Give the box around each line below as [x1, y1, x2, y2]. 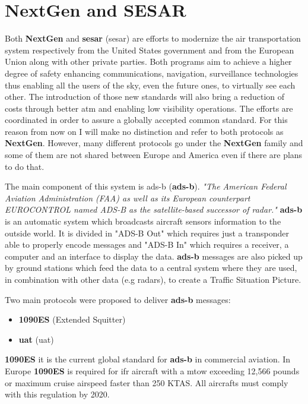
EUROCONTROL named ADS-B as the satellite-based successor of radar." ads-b [5, 203, 303, 216]
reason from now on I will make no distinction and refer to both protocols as [5, 125, 284, 137]
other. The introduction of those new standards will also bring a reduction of [5, 90, 285, 103]
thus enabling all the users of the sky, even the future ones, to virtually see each [5, 78, 296, 91]
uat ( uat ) [18, 333, 54, 345]
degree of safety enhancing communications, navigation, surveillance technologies [5, 67, 299, 79]
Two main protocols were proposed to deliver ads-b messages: [5, 293, 231, 305]
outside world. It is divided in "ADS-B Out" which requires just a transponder [5, 226, 289, 239]
